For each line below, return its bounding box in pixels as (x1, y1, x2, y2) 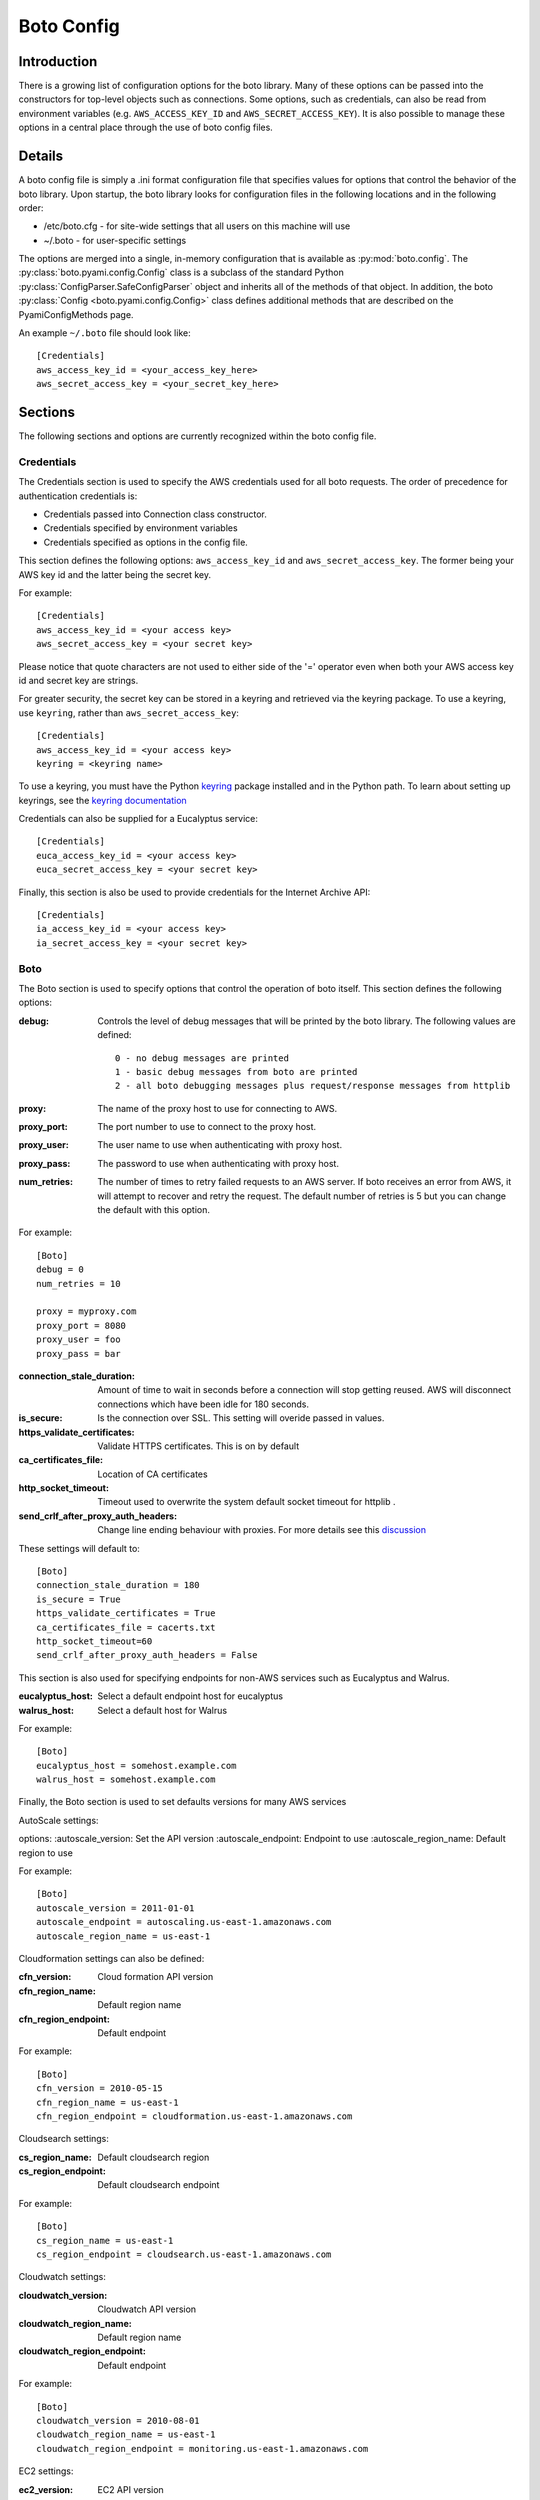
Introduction (18, 53, 98, 70)
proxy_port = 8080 (36, 1320, 127, 1331)
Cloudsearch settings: (18, 2133, 110, 2145)
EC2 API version (97, 2483, 164, 2495)
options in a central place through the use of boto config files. (18, 121, 274, 134)
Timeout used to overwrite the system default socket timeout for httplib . (97, 1496, 396, 1508)
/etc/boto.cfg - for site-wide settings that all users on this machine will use (43, 220, 351, 232)
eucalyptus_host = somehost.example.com (36, 1760, 237, 1771)
